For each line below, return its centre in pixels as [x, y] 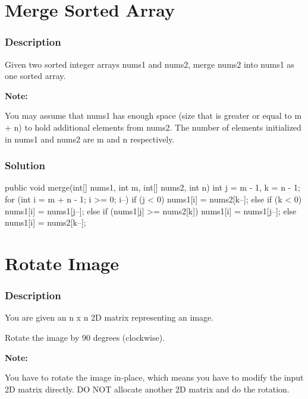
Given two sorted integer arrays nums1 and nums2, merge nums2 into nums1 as [150, 64]
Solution [25, 165]
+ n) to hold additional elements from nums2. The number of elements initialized [153, 127]
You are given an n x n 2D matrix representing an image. [109, 317]
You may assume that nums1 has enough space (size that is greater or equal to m [153, 115]
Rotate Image [62, 263]
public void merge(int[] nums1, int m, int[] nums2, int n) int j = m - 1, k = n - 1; [153, 187]
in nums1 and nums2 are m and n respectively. [90, 139]
